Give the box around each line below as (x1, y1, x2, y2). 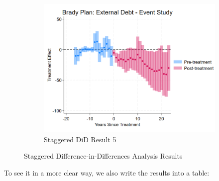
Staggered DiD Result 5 (44, 134, 116, 144)
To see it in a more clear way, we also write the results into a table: (4, 167, 210, 178)
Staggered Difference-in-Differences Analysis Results (24, 151, 183, 161)
